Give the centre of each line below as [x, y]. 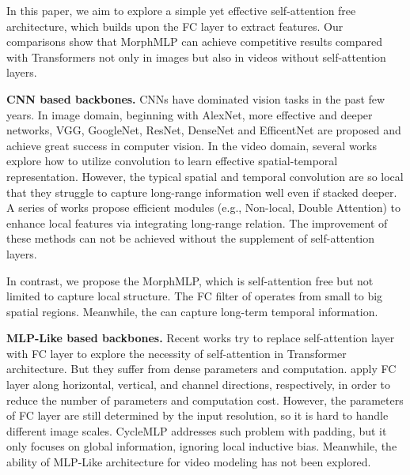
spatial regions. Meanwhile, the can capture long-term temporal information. [192, 311]
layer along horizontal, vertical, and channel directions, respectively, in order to [199, 385]
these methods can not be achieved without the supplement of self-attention [191, 238]
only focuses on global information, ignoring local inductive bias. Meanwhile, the [202, 446]
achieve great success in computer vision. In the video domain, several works [192, 145]
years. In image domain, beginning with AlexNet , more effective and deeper [190, 114]
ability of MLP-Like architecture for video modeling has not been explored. [189, 462]
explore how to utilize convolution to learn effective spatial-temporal [172, 161]
